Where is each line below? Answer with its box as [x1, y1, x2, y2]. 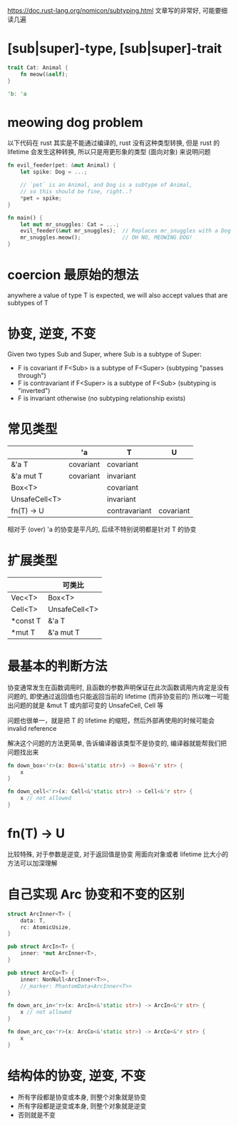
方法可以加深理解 [7, 859, 58, 867]
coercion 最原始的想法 [7, 267, 139, 283]
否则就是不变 [17, 1110, 56, 1119]
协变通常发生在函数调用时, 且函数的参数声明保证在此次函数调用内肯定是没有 [7, 683, 229, 692]
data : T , [20, 917, 46, 924]
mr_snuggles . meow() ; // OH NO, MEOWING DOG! [20, 234, 193, 241]
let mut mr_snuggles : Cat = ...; [20, 220, 120, 228]
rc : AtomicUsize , [20, 923, 72, 931]
